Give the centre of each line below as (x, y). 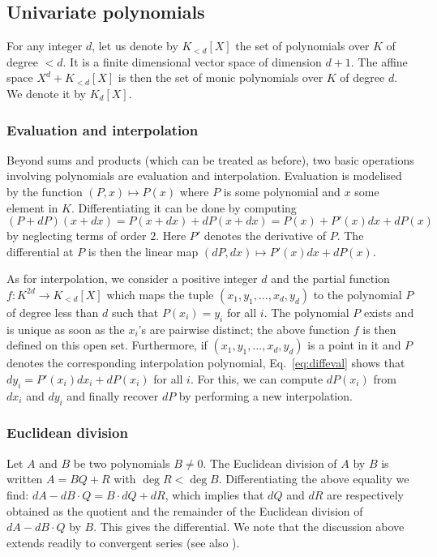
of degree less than (53, 312)
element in (32, 207)
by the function (45, 191)
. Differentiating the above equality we (314, 479)
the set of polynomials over (302, 46)
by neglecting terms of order (77, 236)
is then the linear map (143, 251)
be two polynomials (122, 463)
